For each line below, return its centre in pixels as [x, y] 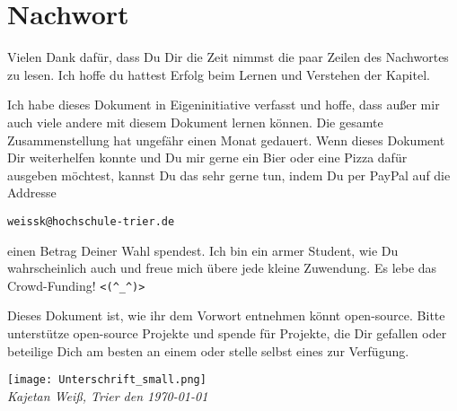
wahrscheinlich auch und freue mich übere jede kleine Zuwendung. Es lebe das [222, 268]
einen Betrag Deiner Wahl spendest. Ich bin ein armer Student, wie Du [203, 250]
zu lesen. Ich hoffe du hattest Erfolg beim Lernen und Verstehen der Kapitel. [219, 74]
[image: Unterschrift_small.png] [107, 380]
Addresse [32, 192]
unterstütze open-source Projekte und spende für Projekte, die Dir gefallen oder [227, 332]
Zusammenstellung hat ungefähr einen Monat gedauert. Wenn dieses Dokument [226, 140]
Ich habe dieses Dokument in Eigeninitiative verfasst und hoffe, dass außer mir [224, 105]
